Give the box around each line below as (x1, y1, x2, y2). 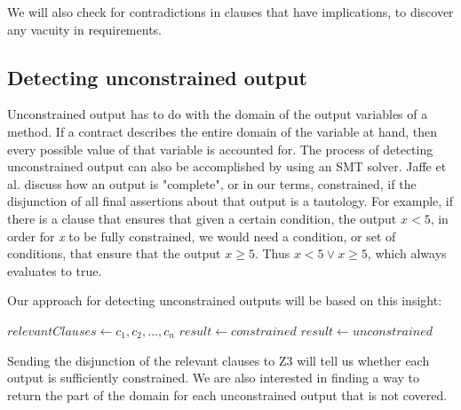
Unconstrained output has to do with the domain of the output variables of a (7, 105, 428, 123)
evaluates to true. (7, 261, 102, 280)
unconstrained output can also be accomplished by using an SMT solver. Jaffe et (7, 157, 447, 176)
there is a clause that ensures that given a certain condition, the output (7, 209, 397, 227)
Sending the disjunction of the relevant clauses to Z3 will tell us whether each (7, 351, 430, 369)
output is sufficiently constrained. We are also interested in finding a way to (7, 368, 420, 387)
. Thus (254, 244, 290, 263)
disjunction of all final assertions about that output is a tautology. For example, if (7, 192, 454, 210)
